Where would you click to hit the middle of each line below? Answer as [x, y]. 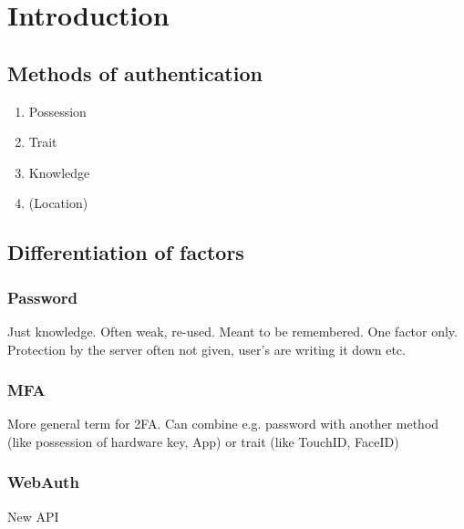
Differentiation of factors [126, 252]
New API [33, 516]
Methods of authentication [135, 73]
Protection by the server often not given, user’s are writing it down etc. [206, 349]
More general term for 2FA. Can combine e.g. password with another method [223, 424]
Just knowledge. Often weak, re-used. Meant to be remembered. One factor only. [232, 331]
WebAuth [43, 482]
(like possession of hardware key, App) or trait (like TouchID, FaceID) [203, 441]
